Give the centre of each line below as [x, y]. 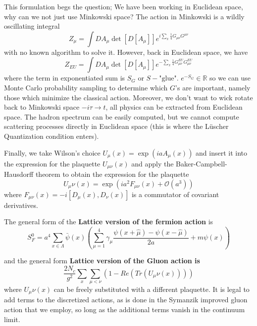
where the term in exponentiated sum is [65, 78]
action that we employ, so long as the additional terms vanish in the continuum [125, 309]
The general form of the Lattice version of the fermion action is [109, 222]
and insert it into [222, 152]
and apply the [153, 163]
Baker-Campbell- [202, 163]
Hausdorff [19, 174]
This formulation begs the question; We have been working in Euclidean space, [124, 6]
